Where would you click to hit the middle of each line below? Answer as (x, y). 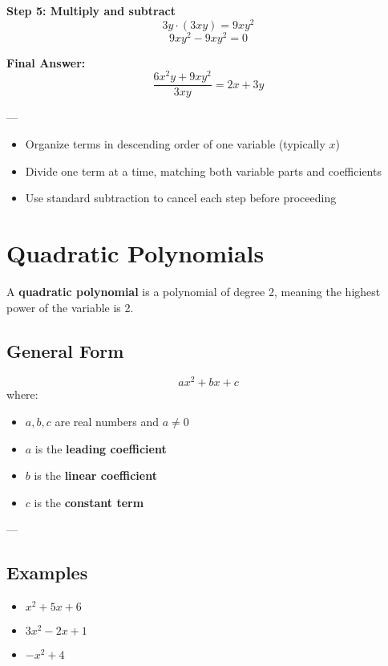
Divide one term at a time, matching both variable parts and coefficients (203, 171)
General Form (65, 350)
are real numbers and (107, 422)
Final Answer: (46, 62)
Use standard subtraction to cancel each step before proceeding (181, 198)
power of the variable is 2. (70, 307)
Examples (47, 573)
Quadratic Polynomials (135, 253)
